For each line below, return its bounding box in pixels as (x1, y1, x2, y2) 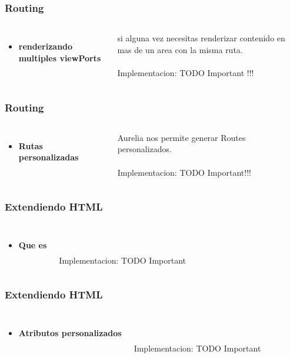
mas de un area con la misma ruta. (117, 43, 243, 55)
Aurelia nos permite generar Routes (117, 131, 246, 143)
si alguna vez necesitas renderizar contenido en (117, 32, 285, 44)
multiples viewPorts (18, 51, 101, 64)
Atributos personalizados (18, 327, 122, 339)
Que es (18, 239, 47, 251)
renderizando (18, 40, 73, 52)
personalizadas (18, 151, 79, 163)
